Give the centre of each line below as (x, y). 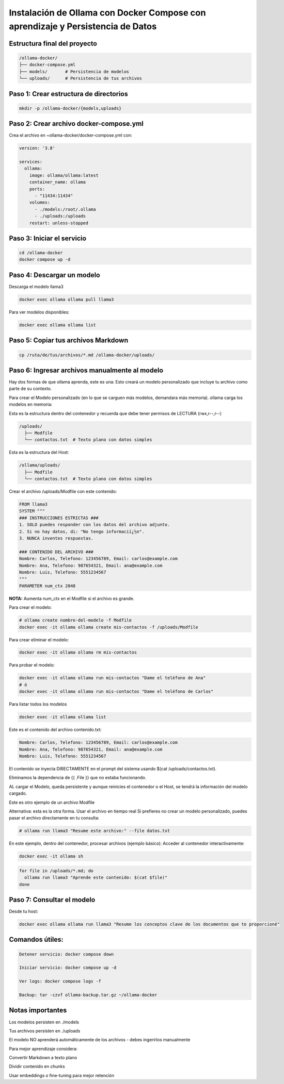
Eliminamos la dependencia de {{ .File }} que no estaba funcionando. (78, 778)
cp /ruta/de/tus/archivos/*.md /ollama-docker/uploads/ (87, 355)
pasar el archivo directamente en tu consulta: (54, 818)
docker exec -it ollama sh (51, 856)
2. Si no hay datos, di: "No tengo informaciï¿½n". (82, 531)
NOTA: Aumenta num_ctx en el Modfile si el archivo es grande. (72, 598)
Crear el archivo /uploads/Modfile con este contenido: (63, 492)
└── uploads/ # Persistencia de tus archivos (81, 78)
